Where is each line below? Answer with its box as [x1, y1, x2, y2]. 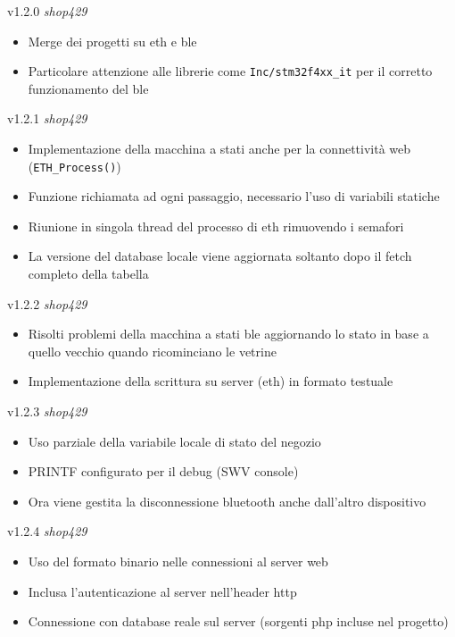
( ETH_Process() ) [28, 156, 121, 175]
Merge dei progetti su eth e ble [28, 31, 197, 50]
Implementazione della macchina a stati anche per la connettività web [28, 139, 411, 158]
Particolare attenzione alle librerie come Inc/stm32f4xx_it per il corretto [28, 62, 433, 80]
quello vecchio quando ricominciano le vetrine [28, 341, 277, 360]
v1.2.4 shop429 [7, 522, 87, 541]
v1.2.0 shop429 [7, 2, 87, 20]
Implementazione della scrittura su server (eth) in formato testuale [28, 372, 393, 390]
